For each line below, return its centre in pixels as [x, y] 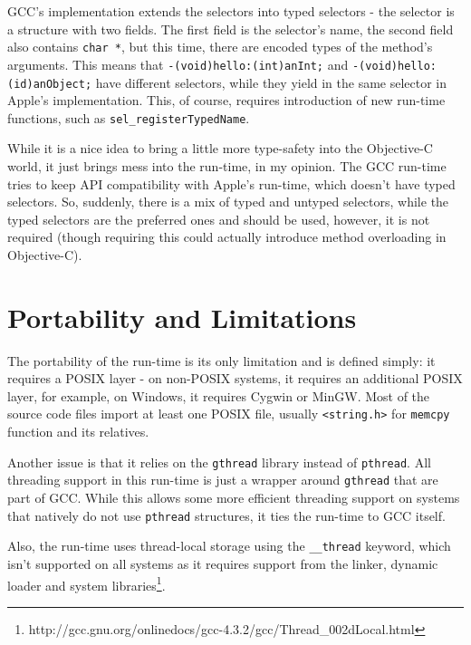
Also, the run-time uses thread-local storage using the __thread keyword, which [229, 546]
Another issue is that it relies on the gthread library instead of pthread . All [219, 462]
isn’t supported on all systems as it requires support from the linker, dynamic [223, 563]
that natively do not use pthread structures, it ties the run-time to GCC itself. [226, 515]
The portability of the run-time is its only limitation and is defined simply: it [221, 360]
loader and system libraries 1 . [87, 583]
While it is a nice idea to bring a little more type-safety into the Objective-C [220, 148]
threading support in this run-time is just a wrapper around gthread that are [223, 480]
